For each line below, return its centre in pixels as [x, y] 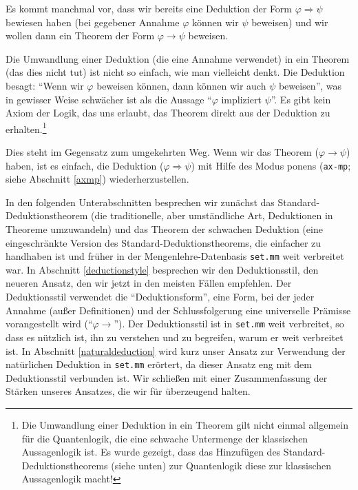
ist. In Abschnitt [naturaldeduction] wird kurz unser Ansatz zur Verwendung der [176, 350]
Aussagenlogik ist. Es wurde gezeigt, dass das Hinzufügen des [151, 452]
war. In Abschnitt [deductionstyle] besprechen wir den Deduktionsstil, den [162, 269]
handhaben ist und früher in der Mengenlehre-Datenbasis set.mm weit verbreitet [175, 256]
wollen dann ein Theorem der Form [80, 35]
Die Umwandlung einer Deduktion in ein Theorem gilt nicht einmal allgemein [185, 424]
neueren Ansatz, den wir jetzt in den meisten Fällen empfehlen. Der [149, 283]
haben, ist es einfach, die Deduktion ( [85, 165]
